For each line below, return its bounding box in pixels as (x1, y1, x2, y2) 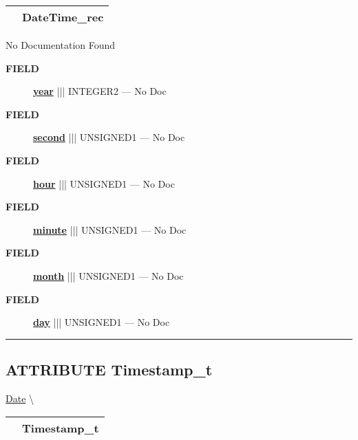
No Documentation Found (6, 38, 116, 52)
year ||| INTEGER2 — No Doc (33, 84, 167, 98)
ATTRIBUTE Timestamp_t (6, 359, 213, 380)
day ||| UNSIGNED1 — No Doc (33, 315, 170, 329)
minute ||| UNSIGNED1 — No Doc (33, 222, 187, 236)
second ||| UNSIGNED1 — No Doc (33, 130, 185, 144)
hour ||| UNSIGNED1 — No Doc (33, 176, 175, 190)
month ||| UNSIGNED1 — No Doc (33, 268, 184, 283)
